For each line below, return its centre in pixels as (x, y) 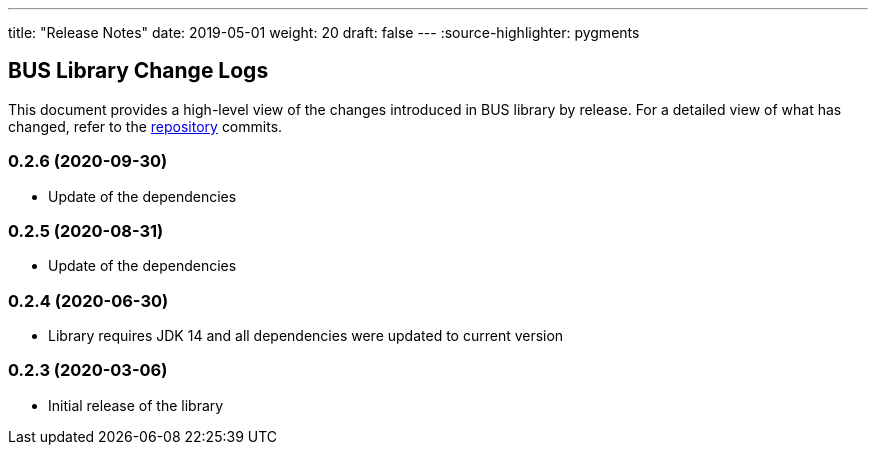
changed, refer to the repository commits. (145, 126)
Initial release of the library (136, 405)
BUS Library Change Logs (138, 71)
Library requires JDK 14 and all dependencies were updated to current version (306, 336)
